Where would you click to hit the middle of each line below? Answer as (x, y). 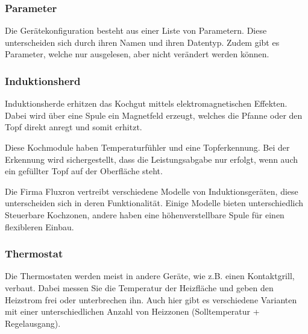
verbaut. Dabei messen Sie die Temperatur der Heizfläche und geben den (139, 287)
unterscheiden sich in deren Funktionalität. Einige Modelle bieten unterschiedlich (154, 203)
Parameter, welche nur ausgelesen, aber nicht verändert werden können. (137, 54)
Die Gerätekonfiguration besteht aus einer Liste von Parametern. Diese (136, 30)
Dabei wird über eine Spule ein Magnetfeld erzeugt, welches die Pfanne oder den (154, 115)
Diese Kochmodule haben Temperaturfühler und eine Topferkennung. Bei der (147, 147)
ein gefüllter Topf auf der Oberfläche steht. (84, 171)
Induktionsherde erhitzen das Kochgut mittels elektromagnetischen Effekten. (146, 103)
